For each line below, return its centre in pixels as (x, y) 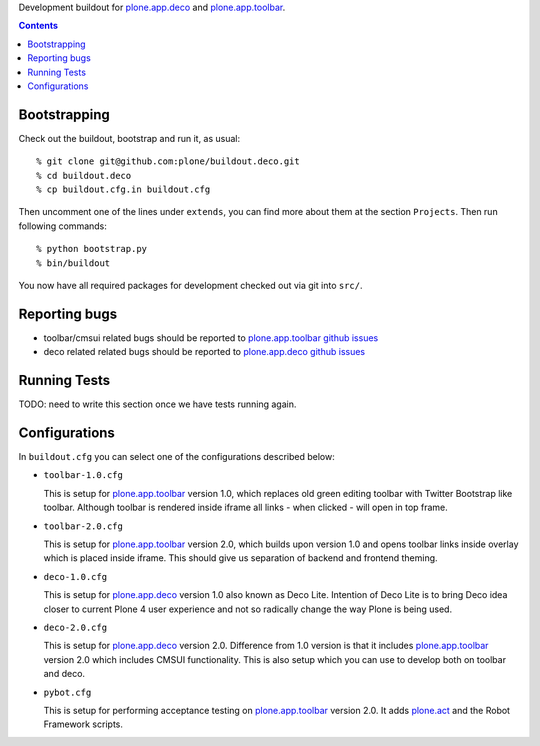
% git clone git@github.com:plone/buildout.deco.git (168, 161)
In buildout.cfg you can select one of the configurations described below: (176, 457)
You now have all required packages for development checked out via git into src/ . (190, 285)
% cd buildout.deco (84, 175)
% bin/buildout (73, 263)
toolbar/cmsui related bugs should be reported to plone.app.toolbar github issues (211, 337)
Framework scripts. (83, 724)
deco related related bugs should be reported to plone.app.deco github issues (204, 352)
